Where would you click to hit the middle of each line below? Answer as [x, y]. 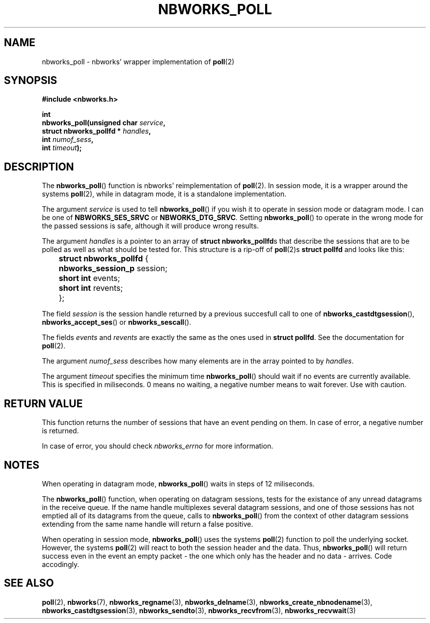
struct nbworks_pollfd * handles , [96, 131]
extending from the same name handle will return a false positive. [148, 524]
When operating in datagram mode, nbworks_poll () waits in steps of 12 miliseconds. [178, 483]
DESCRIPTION [39, 167]
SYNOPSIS [31, 81]
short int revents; [91, 288]
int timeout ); [62, 148]
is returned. [60, 431]
